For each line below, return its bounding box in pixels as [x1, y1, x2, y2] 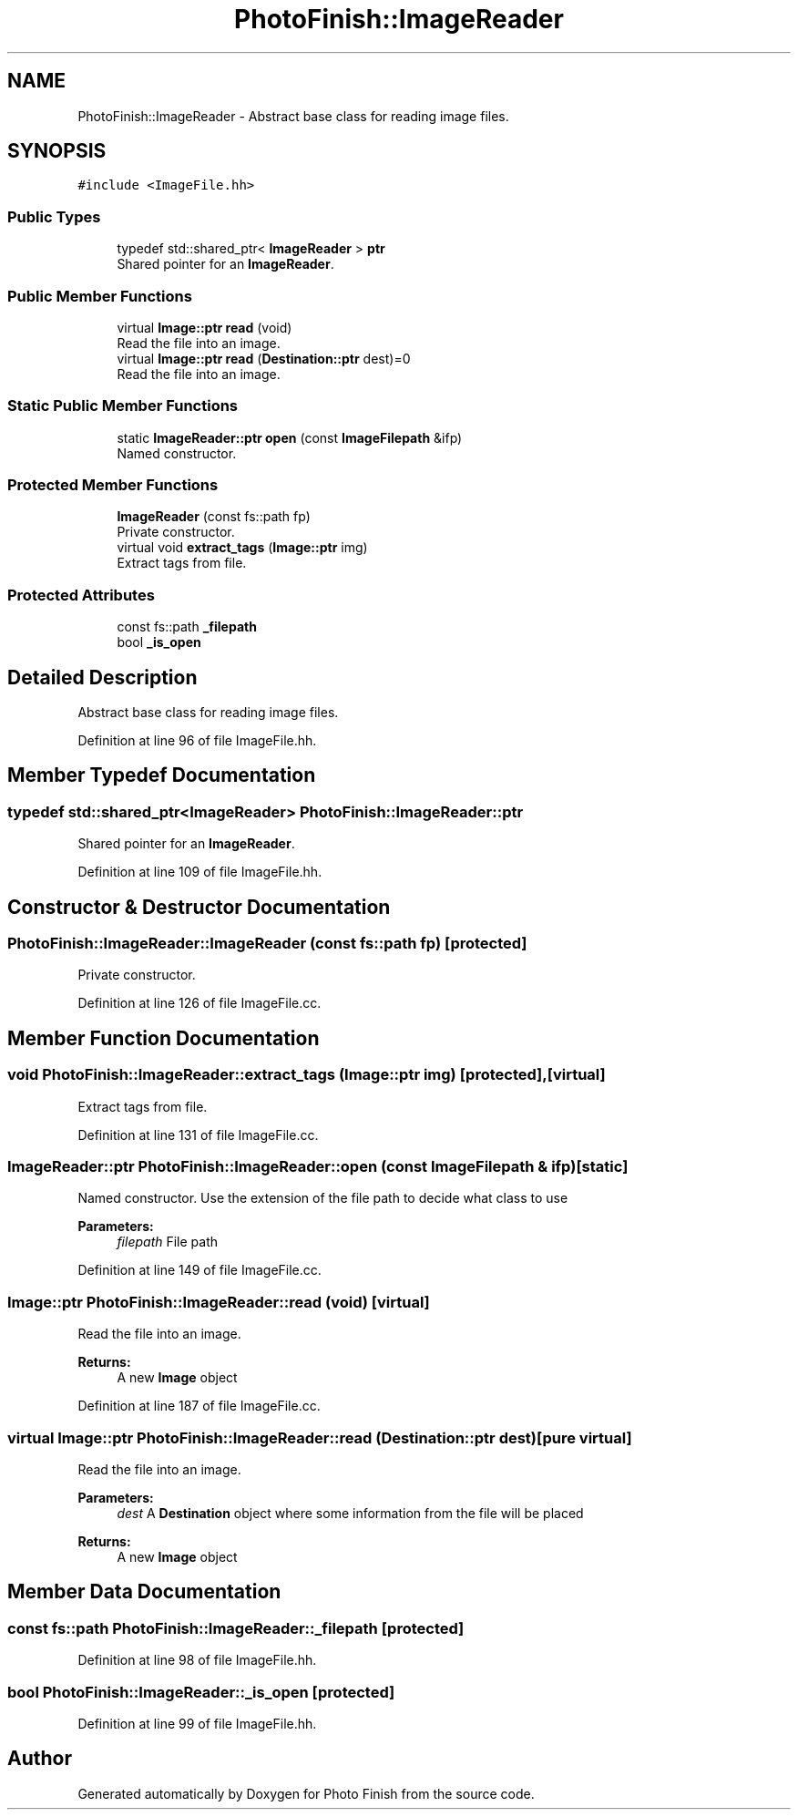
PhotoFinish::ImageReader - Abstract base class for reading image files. [77, 108, 509, 124]
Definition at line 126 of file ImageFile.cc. [77, 995, 322, 1011]
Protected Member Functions [7, 476, 219, 495]
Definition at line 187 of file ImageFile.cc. [77, 1398, 321, 1414]
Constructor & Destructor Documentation [7, 895, 391, 919]
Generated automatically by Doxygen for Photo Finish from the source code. [77, 1785, 535, 1802]
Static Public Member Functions [7, 396, 239, 416]
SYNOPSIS [7, 139, 107, 163]
